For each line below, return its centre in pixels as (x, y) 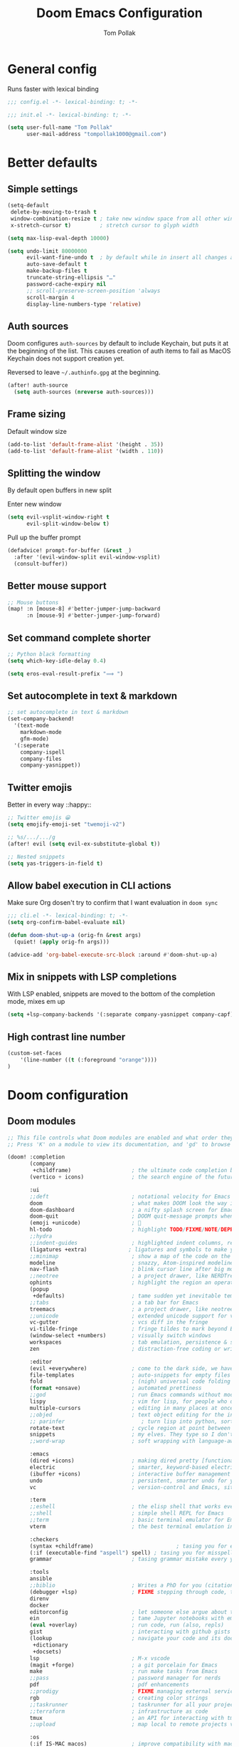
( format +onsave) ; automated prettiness (116, 1388)
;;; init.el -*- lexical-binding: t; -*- (70, 115)
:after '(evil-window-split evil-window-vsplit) (87, 557)
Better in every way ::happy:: (49, 805)
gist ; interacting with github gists (130, 1632)
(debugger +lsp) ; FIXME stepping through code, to (133, 1592)
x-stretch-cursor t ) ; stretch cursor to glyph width (105, 225)
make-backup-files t (57, 271)
